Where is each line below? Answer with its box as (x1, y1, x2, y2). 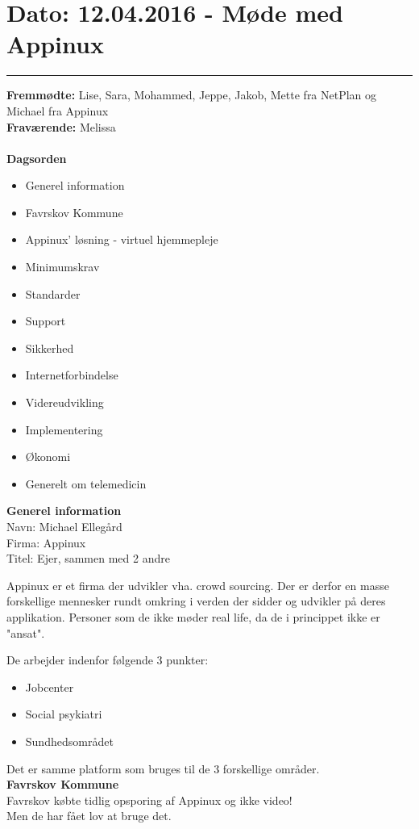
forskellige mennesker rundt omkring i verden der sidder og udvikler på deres (6, 592, 386, 609)
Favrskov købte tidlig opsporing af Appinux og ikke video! (6, 791, 292, 808)
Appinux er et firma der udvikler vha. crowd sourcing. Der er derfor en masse (6, 576, 389, 593)
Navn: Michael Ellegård (6, 518, 122, 534)
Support (25, 312, 66, 329)
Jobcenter (25, 678, 74, 695)
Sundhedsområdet (25, 732, 114, 749)
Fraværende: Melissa (6, 118, 116, 135)
